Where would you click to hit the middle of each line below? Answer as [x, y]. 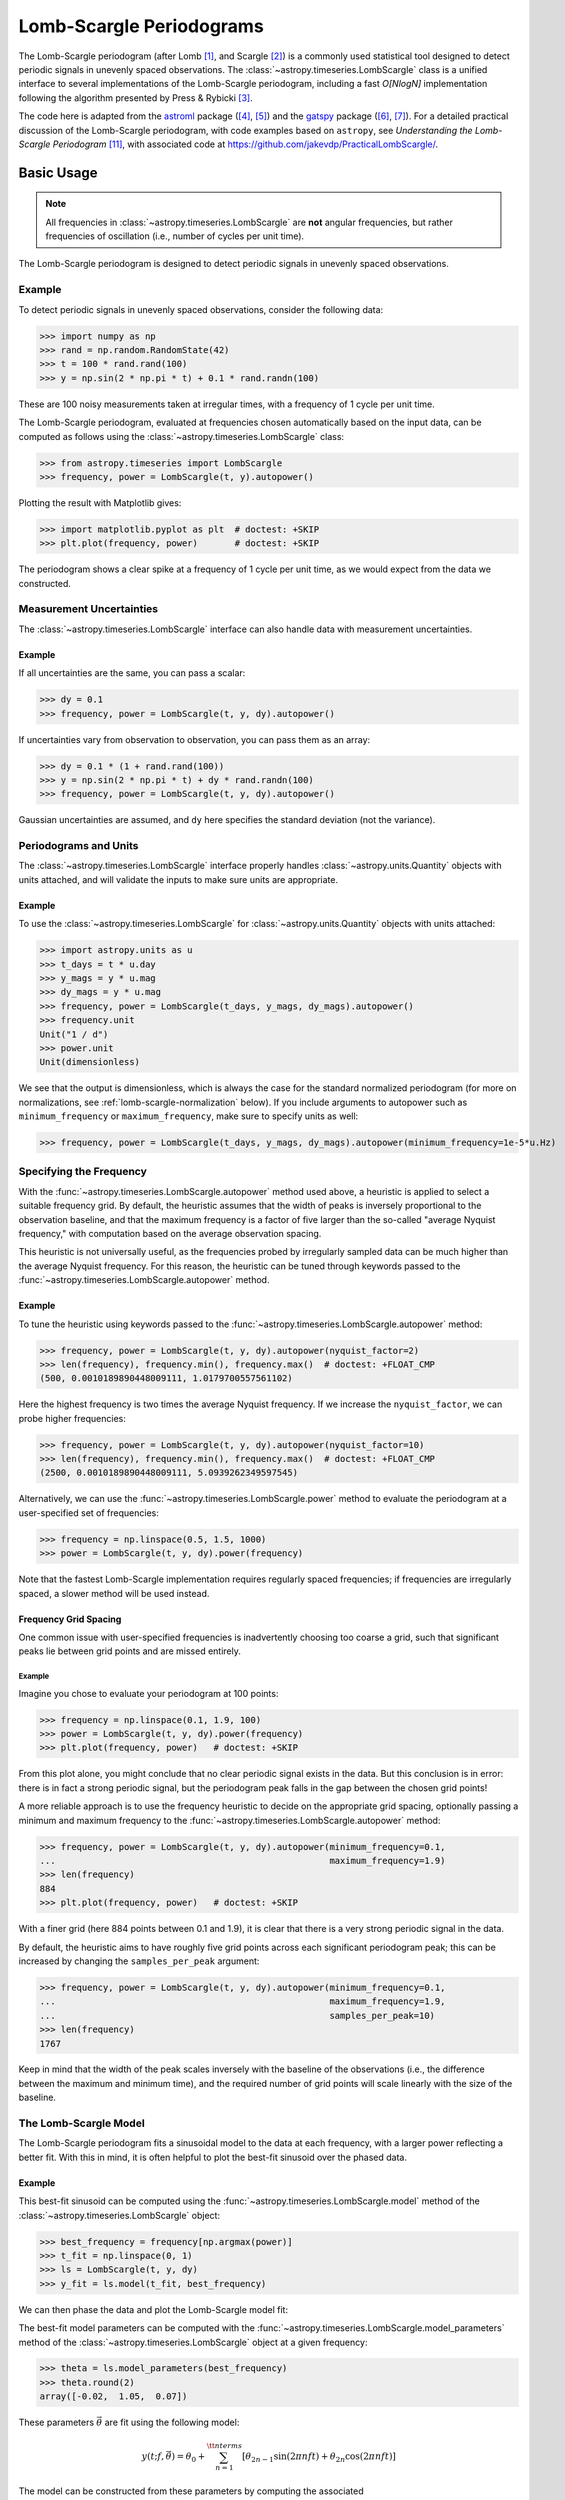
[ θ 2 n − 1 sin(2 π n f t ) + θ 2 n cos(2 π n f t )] [319, 2458]
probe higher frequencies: [72, 1418]
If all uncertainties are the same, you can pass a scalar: [132, 673]
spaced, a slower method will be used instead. [114, 1593]
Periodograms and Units [78, 846]
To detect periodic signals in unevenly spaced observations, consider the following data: [201, 309]
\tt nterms [224, 2446]
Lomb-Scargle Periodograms [141, 26]
